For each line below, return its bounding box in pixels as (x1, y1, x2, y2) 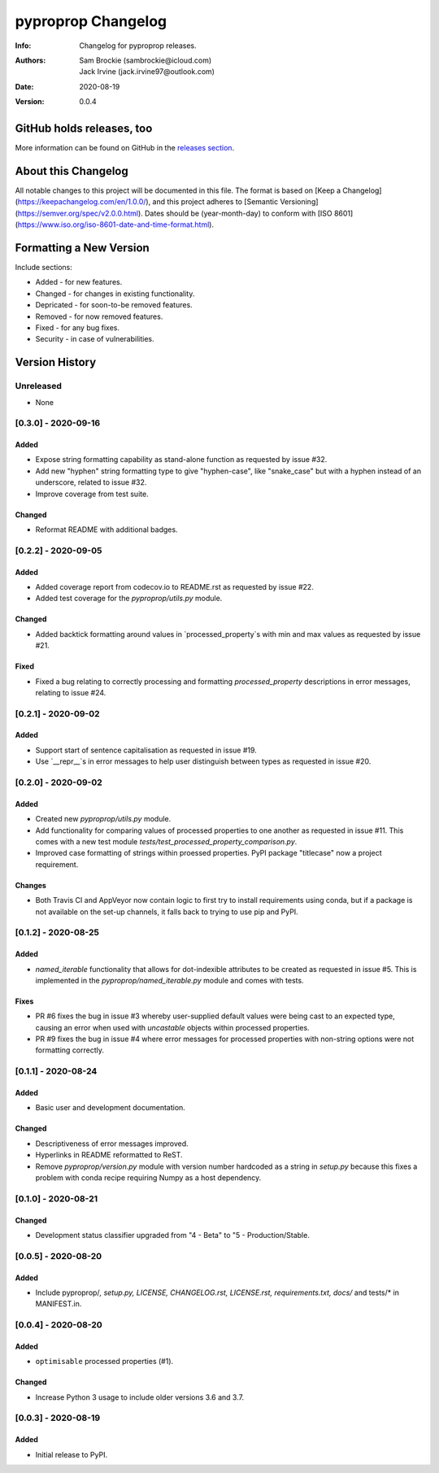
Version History (15, 355, 97, 369)
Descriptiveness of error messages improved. (35, 1139, 189, 1148)
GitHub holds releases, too (15, 121, 153, 135)
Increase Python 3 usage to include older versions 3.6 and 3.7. (35, 1392, 244, 1402)
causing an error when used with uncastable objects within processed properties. (35, 1022, 310, 1032)
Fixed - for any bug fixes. (35, 322, 120, 333)
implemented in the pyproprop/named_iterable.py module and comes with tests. (35, 975, 304, 985)
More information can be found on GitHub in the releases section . (15, 143, 235, 153)
